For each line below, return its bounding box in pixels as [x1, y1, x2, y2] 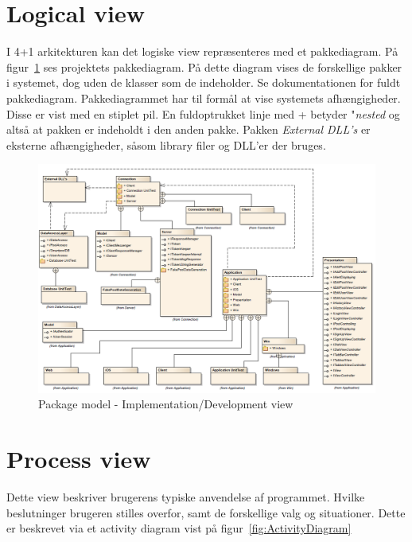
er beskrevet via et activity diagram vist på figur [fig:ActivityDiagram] [6, 520, 352, 536]
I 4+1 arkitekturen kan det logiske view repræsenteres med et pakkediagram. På [6, 43, 398, 60]
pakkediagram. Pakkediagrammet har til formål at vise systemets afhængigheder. [6, 89, 401, 106]
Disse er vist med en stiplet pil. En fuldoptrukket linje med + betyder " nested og [6, 105, 400, 122]
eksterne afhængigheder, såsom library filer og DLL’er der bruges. [6, 136, 326, 153]
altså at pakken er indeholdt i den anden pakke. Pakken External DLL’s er [6, 121, 371, 138]
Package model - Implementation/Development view [38, 396, 293, 412]
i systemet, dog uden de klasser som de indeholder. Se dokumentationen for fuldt [6, 74, 401, 91]
